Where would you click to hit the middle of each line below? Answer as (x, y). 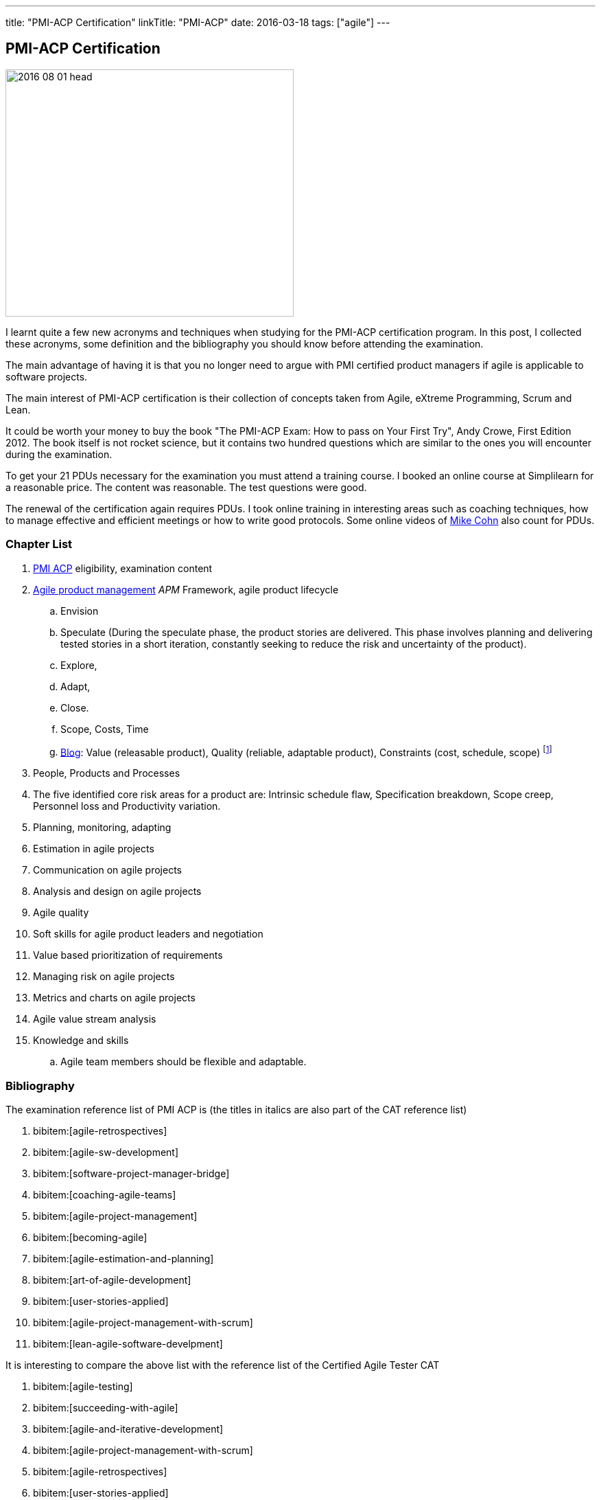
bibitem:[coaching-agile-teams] (105, 1195)
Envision (80, 611)
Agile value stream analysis (95, 1019)
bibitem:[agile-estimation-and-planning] (123, 1259)
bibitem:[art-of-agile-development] (112, 1280)
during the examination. (59, 454)
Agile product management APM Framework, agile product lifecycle (186, 589)
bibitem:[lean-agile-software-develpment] (128, 1344)
